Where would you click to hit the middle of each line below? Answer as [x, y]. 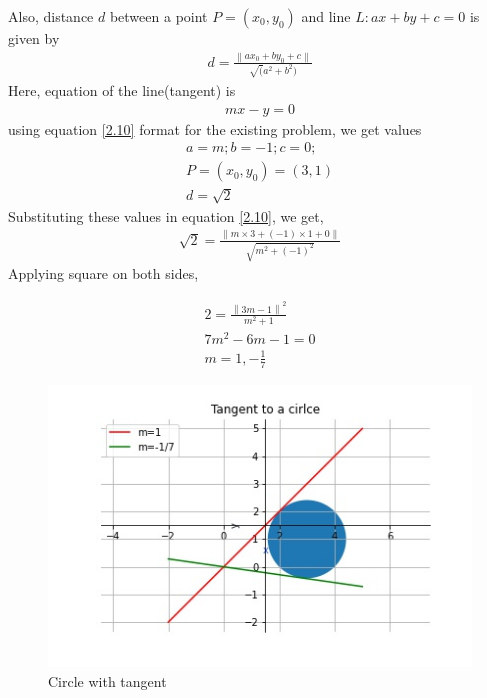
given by [34, 38]
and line [326, 16]
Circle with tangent [107, 680]
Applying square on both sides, [103, 273]
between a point [158, 16]
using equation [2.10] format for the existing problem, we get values [215, 128]
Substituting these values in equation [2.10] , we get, [166, 215]
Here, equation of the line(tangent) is [122, 89]
